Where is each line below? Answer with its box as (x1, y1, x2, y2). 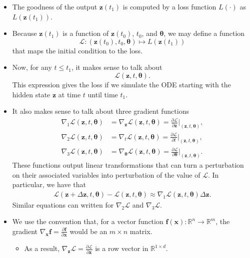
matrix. (129, 226, 152, 236)
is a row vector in (95, 243, 148, 254)
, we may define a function (163, 28, 245, 38)
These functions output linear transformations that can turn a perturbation (12, 159, 244, 170)
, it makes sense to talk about (71, 62, 162, 72)
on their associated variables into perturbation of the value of (12, 169, 200, 180)
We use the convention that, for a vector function (12, 216, 163, 227)
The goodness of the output (12, 1, 97, 11)
